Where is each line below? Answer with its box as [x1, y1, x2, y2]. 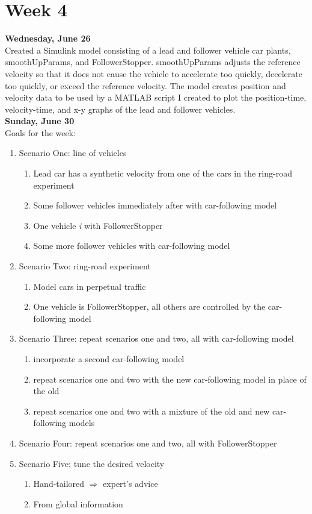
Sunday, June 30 [5, 114, 75, 127]
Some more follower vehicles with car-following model [33, 239, 230, 252]
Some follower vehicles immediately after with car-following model [33, 199, 277, 212]
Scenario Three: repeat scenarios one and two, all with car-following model [19, 332, 294, 345]
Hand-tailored [33, 477, 85, 490]
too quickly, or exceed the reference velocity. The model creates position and [5, 79, 286, 92]
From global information [33, 497, 123, 510]
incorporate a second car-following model [33, 353, 185, 365]
